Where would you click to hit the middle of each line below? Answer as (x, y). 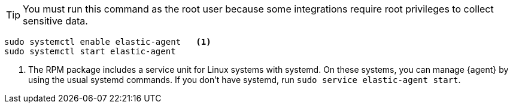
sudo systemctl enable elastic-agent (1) (108, 42)
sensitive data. (55, 21)
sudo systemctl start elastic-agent (90, 51)
